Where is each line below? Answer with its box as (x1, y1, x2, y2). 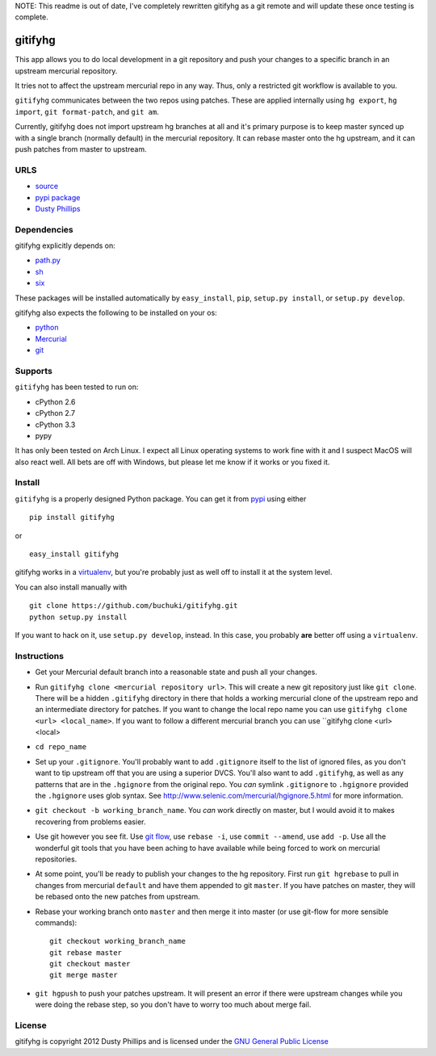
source (35, 182, 59, 191)
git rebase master (49, 948, 123, 957)
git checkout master (49, 959, 131, 969)
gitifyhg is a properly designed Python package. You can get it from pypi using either (15, 493, 307, 504)
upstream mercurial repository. (15, 65, 118, 76)
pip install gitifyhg (29, 513, 115, 522)
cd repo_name (35, 743, 87, 752)
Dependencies (15, 224, 74, 235)
